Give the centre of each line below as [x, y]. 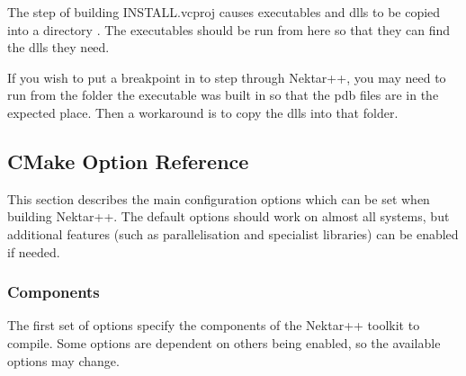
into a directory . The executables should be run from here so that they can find [229, 29]
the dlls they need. [58, 47]
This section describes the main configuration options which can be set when [219, 198]
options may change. [63, 360]
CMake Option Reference [128, 161]
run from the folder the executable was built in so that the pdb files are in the [223, 95]
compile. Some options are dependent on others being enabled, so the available [224, 342]
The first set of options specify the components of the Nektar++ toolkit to [214, 325]
